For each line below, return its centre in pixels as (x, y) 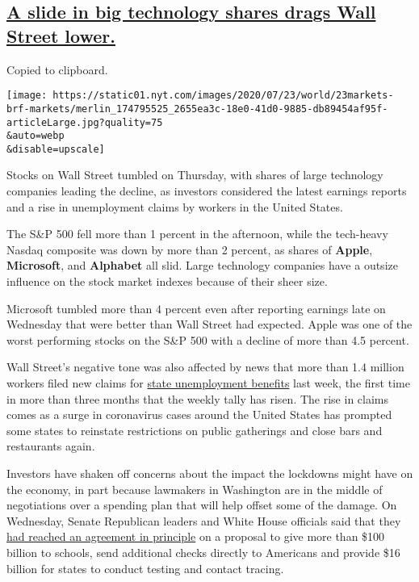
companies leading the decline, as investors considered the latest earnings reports (207, 191)
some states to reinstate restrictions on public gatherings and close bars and (195, 430)
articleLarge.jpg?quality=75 (85, 122)
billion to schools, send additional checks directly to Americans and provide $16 (203, 552)
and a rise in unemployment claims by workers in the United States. (175, 206)
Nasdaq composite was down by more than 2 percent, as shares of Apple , (190, 249)
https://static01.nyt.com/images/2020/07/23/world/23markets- (223, 96)
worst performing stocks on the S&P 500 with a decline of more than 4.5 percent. (208, 339)
